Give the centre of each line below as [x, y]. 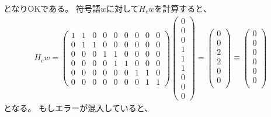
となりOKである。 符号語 [52, 8]
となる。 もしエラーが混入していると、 [78, 107]
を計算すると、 [183, 8]
